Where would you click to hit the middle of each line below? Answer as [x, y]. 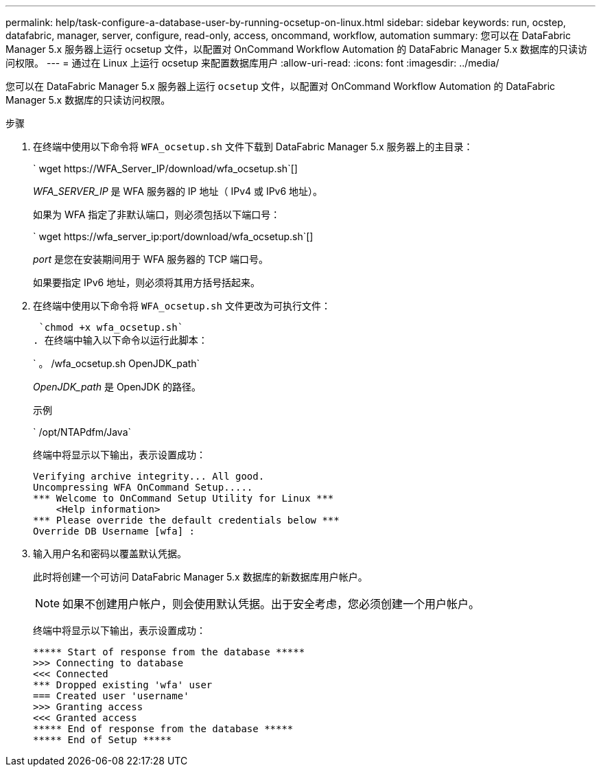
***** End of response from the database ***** [163, 729]
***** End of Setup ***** [103, 740]
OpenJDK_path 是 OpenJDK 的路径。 [117, 387]
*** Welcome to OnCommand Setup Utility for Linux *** [184, 498]
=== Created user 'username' [111, 696]
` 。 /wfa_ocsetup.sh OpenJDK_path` [117, 363]
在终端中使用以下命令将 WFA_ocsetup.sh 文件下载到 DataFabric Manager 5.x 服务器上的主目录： [253, 147]
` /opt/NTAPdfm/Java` [82, 432]
